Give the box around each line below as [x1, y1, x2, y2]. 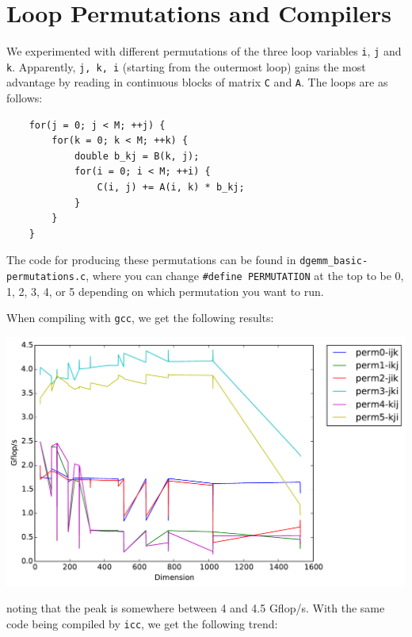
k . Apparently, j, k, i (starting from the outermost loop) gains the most [6, 58, 366, 75]
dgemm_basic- [299, 255, 368, 267]
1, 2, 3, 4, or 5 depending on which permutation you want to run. [6, 282, 324, 299]
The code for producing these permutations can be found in [6, 251, 296, 268]
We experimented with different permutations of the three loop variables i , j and [6, 43, 402, 59]
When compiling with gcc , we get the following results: [6, 309, 274, 326]
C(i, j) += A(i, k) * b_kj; [97, 182, 245, 194]
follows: [6, 90, 43, 106]
